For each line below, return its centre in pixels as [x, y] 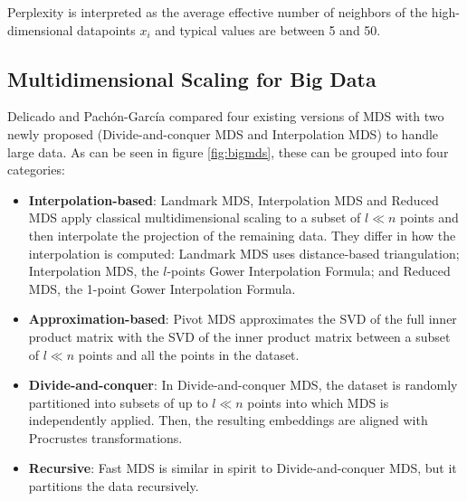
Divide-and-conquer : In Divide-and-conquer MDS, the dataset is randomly [243, 385]
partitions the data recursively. [114, 486]
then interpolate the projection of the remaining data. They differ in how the [242, 235]
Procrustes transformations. [105, 437]
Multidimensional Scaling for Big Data [192, 78]
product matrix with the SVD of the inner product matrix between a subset [239, 336]
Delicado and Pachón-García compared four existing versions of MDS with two [226, 116]
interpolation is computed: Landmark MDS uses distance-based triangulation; [244, 253]
